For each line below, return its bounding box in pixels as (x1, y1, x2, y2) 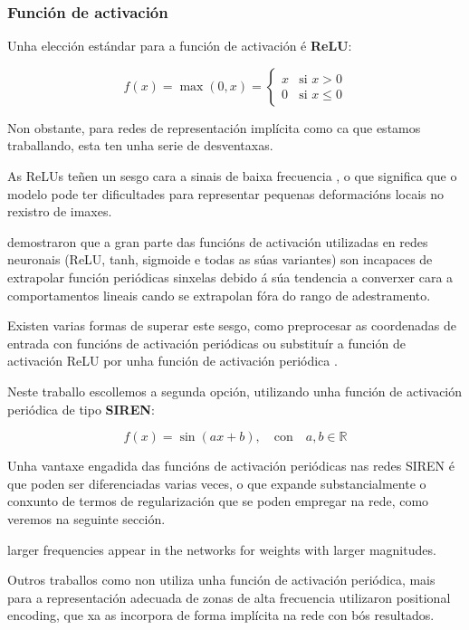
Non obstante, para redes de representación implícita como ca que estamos (7, 118, 421, 137)
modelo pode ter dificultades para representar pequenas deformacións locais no (7, 184, 445, 203)
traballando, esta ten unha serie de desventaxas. (7, 136, 273, 155)
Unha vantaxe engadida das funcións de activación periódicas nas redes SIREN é (7, 456, 455, 475)
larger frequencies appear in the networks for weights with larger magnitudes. (7, 539, 436, 558)
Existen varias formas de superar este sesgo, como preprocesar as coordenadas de (7, 316, 456, 335)
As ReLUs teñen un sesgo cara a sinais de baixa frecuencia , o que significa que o (7, 167, 457, 185)
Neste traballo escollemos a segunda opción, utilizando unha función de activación (7, 381, 463, 400)
